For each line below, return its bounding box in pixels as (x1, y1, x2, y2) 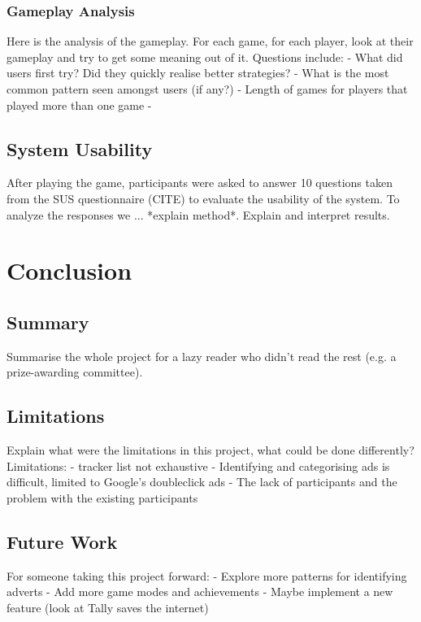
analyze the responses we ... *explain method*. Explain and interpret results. (7, 206, 390, 223)
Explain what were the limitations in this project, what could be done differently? (7, 441, 414, 459)
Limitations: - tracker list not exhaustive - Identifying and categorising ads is (7, 457, 390, 474)
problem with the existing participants (7, 489, 198, 506)
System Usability (7, 136, 153, 161)
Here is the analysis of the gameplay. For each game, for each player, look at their (7, 33, 414, 50)
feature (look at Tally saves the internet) (7, 598, 209, 615)
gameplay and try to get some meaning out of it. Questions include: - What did (7, 48, 403, 65)
